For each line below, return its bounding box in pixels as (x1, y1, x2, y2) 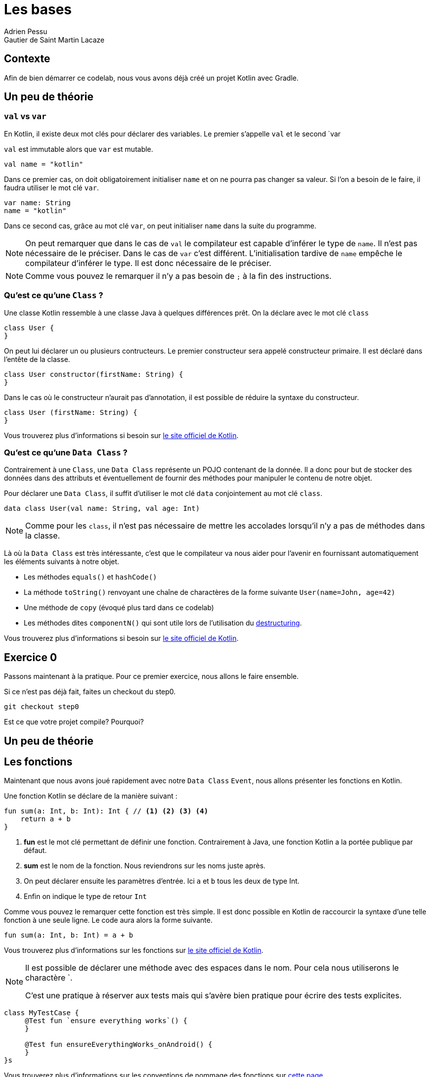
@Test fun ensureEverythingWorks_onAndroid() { (25, 1040, 213, 1049)
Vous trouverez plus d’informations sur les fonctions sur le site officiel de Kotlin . (4, 946, 263, 955)
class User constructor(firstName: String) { (4, 370, 183, 378)
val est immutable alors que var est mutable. (4, 144, 153, 153)
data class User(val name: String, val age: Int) (4, 504, 200, 513)
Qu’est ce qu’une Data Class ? (4, 447, 128, 457)
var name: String (4, 198, 71, 207)
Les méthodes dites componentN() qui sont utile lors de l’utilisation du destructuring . (24, 619, 302, 628)
